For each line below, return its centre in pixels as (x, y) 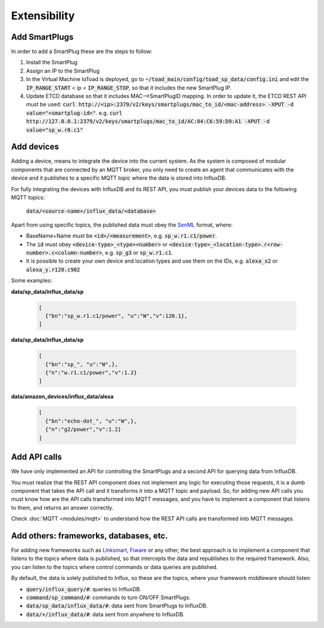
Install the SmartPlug (52, 62)
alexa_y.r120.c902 (53, 270)
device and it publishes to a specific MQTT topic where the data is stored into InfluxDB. (119, 178)
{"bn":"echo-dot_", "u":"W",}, (91, 421)
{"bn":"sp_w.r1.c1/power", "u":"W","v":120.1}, (116, 316)
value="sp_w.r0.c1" (55, 130)
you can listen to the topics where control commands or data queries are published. (115, 567)
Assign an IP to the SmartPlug (63, 71)
